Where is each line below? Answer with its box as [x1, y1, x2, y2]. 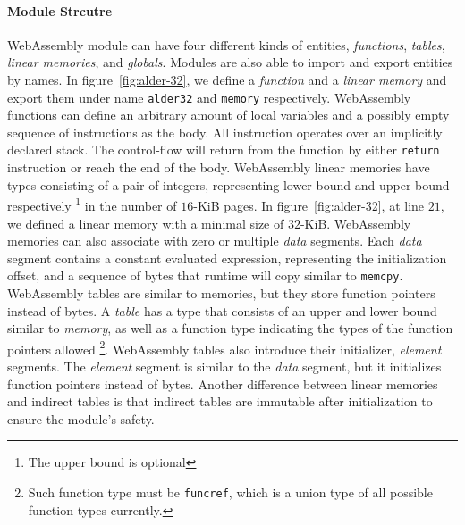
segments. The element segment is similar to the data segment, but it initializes [7, 356, 442, 375]
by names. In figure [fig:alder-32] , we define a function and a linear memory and [7, 70, 447, 88]
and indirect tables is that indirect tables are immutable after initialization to [7, 392, 433, 411]
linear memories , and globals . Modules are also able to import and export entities [7, 53, 453, 71]
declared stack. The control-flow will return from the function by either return [7, 140, 440, 159]
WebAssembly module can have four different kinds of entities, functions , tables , [7, 35, 445, 54]
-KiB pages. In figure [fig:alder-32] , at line [193, 196, 425, 214]
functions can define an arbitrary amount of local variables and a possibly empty [7, 105, 450, 124]
